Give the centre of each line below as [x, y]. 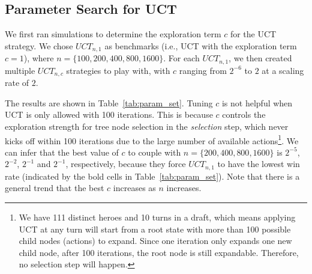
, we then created [260, 58]
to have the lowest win [259, 164]
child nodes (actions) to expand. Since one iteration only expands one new [155, 241]
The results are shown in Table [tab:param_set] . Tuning [109, 102]
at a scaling [283, 70]
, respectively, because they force [126, 164]
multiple [20, 70]
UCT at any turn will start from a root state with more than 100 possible [155, 229]
